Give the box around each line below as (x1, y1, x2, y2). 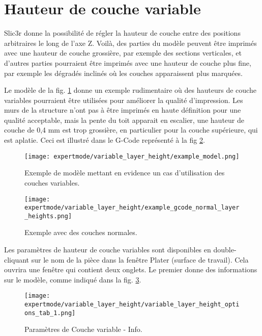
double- (213, 244, 237, 255)
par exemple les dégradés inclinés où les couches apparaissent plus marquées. (4, 67, 243, 78)
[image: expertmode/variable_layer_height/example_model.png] (24, 152, 240, 160)
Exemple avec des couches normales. (24, 227, 137, 238)
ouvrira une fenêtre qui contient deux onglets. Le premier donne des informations (4, 264, 257, 275)
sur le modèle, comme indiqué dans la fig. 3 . (4, 274, 141, 285)
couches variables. (24, 177, 80, 188)
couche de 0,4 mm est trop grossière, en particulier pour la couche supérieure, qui (4, 124, 258, 135)
